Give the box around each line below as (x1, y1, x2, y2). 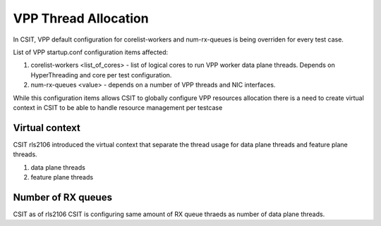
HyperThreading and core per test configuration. (30, 70, 172, 79)
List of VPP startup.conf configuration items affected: (13, 48, 169, 56)
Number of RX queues (13, 191, 113, 203)
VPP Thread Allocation (13, 11, 149, 26)
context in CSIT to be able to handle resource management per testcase (13, 103, 223, 112)
